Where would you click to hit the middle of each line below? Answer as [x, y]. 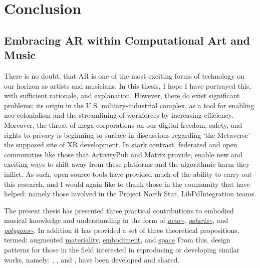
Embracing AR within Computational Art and [127, 40]
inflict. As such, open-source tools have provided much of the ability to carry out [128, 174]
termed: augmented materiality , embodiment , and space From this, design [117, 240]
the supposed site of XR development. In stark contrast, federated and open [121, 145]
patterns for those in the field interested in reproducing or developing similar [122, 250]
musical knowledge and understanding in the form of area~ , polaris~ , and [116, 220]
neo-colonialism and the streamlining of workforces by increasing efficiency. [119, 115]
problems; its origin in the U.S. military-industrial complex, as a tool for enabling [129, 105]
